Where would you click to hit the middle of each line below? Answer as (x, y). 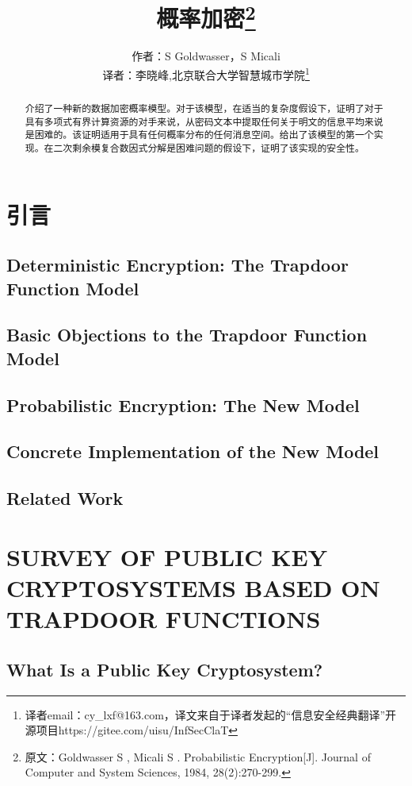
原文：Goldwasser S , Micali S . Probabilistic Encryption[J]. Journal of (198, 756)
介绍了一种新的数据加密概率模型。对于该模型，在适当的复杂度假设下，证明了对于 (204, 108)
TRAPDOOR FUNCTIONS (164, 619)
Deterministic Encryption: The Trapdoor (177, 265)
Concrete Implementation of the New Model (193, 451)
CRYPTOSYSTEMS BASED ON (193, 587)
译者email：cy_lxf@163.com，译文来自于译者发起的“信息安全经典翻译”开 (211, 714)
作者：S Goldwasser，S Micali (206, 56)
